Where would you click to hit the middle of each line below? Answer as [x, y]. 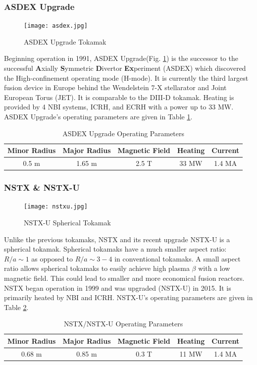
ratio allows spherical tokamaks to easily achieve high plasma [97, 268]
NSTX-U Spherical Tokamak [67, 223]
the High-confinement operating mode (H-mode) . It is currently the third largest [126, 78]
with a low [214, 268]
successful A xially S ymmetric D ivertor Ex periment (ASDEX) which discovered [125, 68]
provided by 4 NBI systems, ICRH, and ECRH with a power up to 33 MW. [119, 107]
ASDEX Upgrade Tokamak [65, 41]
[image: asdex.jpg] [56, 26]
